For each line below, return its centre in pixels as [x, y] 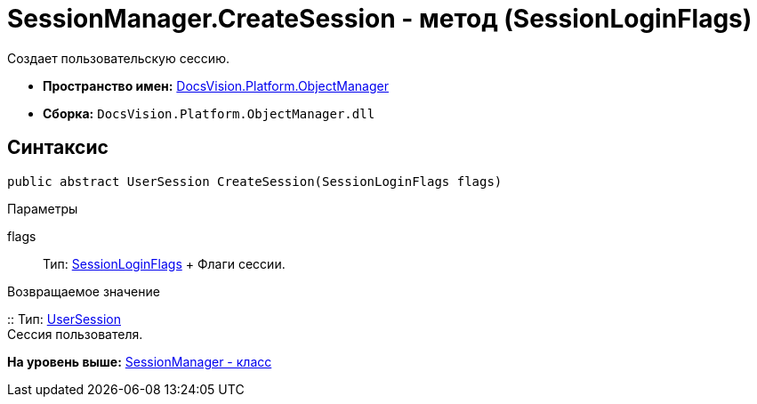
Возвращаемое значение [84, 291]
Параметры [43, 208]
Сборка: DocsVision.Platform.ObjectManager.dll [209, 113]
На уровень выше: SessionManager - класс [140, 361]
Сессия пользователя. [75, 334]
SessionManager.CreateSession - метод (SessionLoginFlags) [380, 19]
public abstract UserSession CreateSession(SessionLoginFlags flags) [255, 181]
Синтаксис [58, 148]
